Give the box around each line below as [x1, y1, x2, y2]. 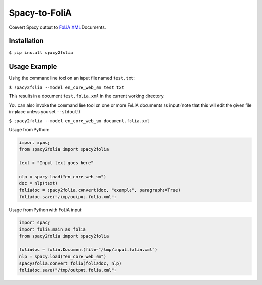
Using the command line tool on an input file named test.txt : [9, 75, 135, 81]
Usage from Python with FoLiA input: [9, 207, 82, 213]
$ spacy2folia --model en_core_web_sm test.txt [9, 84, 125, 90]
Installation [9, 37, 44, 45]
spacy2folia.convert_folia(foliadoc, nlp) [19, 261, 122, 266]
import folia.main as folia [19, 227, 86, 232]
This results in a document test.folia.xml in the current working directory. [9, 93, 165, 99]
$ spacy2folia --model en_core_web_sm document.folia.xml [9, 118, 150, 124]
